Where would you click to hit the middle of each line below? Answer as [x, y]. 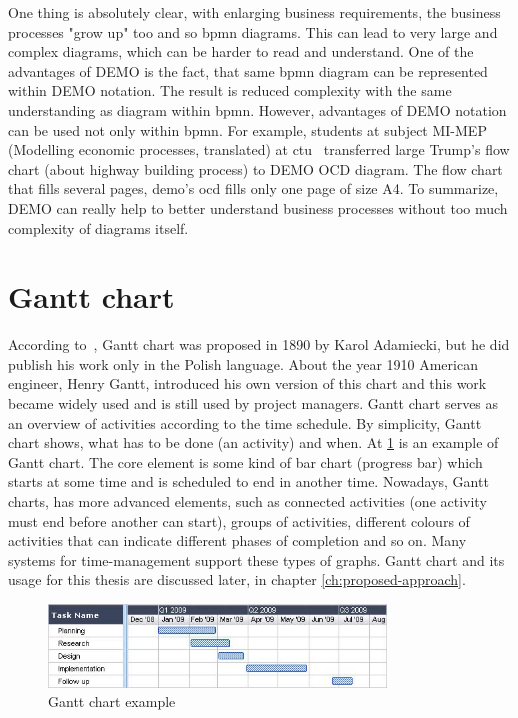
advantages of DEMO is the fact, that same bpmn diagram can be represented [248, 70]
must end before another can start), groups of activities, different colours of [239, 520]
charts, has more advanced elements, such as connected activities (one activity [247, 501]
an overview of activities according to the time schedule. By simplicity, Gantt [245, 422]
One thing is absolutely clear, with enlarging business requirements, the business [254, 12]
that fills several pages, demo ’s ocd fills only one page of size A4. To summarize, [253, 188]
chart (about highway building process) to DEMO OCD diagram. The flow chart [255, 168]
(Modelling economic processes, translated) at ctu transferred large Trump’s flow [259, 149]
